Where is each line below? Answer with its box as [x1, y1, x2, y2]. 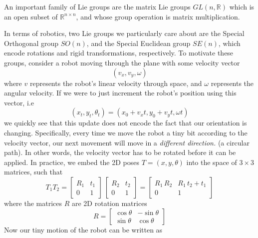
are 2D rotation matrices [71, 197, 147, 208]
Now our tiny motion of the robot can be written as [4, 224, 163, 234]
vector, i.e [4, 97, 34, 107]
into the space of [186, 156, 237, 167]
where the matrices [4, 197, 62, 208]
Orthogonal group [4, 37, 59, 48]
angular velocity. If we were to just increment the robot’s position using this [4, 87, 237, 98]
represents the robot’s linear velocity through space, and [29, 77, 202, 88]
